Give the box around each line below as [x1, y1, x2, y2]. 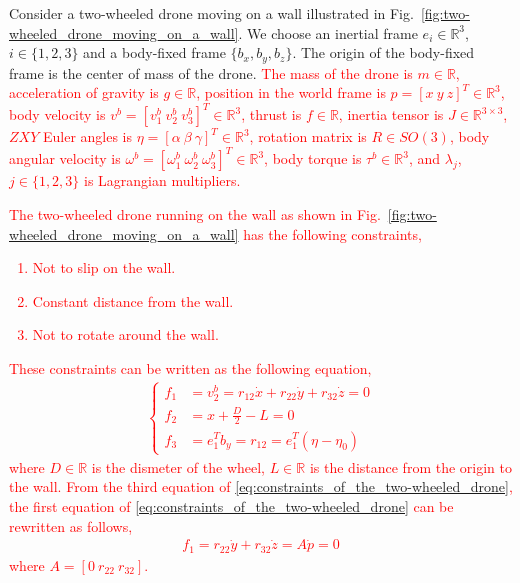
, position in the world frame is [196, 82, 386, 103]
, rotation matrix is [249, 126, 367, 147]
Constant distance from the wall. [32, 290, 234, 311]
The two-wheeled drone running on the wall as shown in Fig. [9, 204, 381, 225]
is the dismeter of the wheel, [91, 456, 266, 477]
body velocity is [9, 104, 106, 125]
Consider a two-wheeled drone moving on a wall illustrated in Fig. [9, 3, 414, 23]
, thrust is [241, 104, 302, 125]
